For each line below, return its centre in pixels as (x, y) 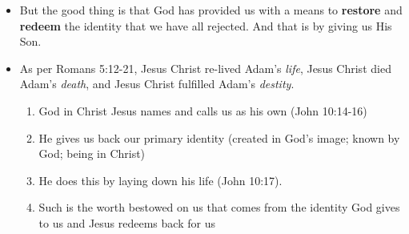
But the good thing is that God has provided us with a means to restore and (211, 10)
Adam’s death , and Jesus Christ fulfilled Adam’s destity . (157, 84)
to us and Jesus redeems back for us (127, 222)
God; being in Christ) (92, 153)
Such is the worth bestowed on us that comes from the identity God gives (219, 207)
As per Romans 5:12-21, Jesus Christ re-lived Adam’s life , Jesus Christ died (205, 68)
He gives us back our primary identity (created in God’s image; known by (219, 137)
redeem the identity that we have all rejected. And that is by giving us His (206, 25)
